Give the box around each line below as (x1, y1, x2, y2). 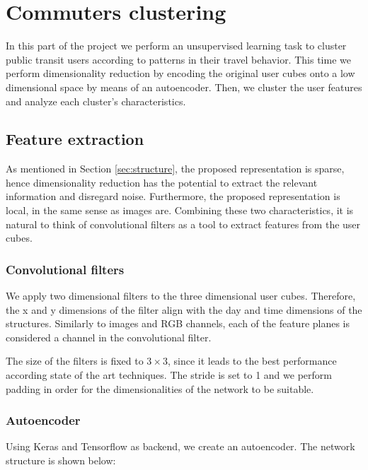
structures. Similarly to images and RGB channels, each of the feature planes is (6, 316, 350, 331)
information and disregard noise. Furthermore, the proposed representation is (6, 189, 340, 204)
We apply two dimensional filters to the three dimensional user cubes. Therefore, (6, 288, 356, 303)
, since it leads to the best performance (167, 353, 337, 368)
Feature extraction (6, 128, 144, 150)
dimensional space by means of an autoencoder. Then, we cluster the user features (6, 79, 362, 94)
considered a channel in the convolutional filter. (6, 329, 212, 344)
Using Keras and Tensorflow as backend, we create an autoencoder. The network (6, 439, 355, 454)
